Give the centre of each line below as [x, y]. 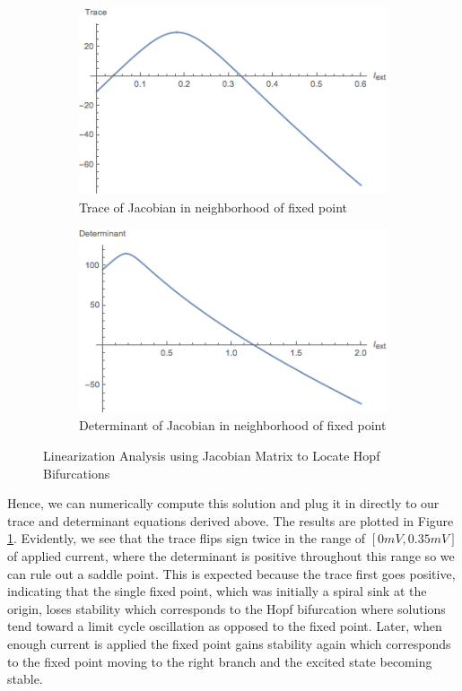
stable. [25, 679]
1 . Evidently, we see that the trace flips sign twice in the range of [187, 538]
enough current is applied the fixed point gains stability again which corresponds [229, 644]
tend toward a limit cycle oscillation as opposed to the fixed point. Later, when [225, 626]
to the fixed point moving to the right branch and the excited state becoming [220, 661]
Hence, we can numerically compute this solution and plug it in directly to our [223, 503]
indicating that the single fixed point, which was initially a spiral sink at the [217, 591]
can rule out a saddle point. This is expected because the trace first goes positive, [231, 573]
